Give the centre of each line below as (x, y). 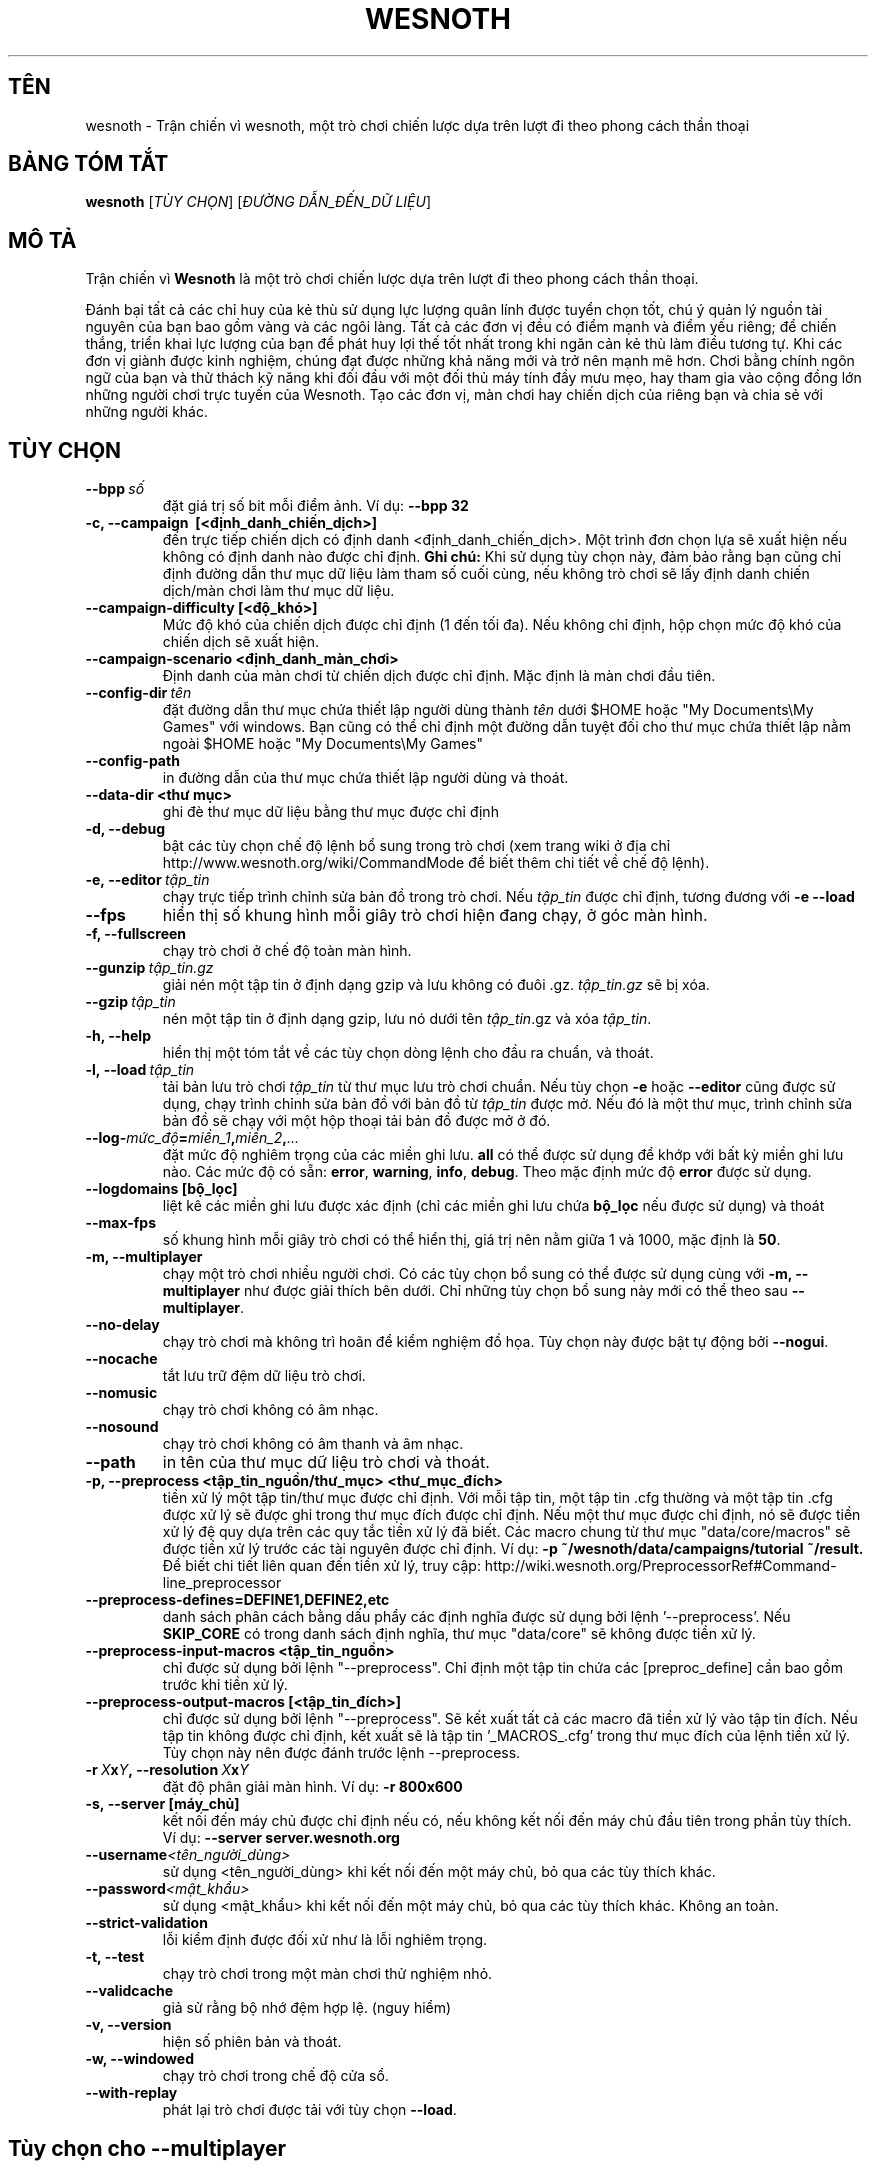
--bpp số (115, 489)
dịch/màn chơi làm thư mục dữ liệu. (278, 591)
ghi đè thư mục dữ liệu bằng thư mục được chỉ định (330, 812)
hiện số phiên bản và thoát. (252, 2042)
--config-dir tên (138, 693)
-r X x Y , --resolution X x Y (167, 1770)
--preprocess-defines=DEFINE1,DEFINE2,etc (237, 1600)
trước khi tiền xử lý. (225, 1685)
